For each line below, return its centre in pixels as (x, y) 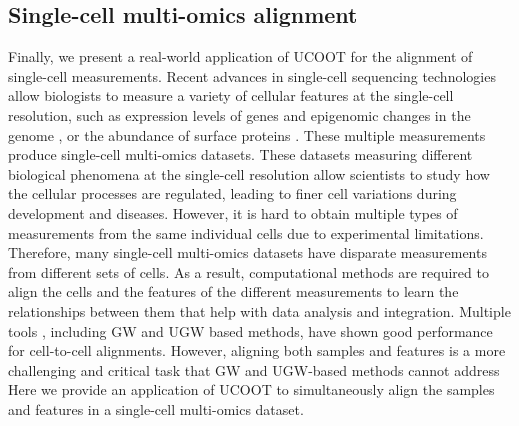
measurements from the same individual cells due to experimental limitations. (246, 232)
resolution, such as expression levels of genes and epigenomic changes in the (239, 114)
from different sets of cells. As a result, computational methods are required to (248, 271)
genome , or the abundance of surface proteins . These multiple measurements (247, 134)
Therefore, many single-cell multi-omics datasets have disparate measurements (247, 252)
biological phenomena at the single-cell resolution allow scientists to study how (249, 173)
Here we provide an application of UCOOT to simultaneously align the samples (251, 389)
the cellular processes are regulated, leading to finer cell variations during (232, 193)
